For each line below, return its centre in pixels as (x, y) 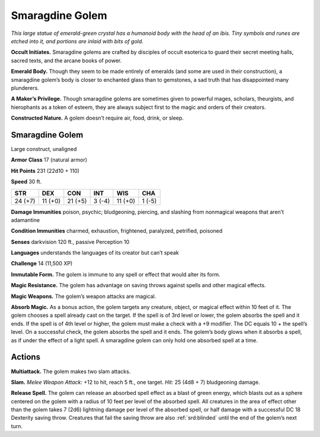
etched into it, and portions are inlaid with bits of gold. (77, 41)
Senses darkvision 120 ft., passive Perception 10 (70, 242)
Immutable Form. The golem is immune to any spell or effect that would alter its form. (116, 274)
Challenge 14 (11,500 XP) (42, 264)
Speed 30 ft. (26, 182)
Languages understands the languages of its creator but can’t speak (95, 253)
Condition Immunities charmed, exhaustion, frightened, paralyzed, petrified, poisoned (117, 231)
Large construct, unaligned (44, 149)
